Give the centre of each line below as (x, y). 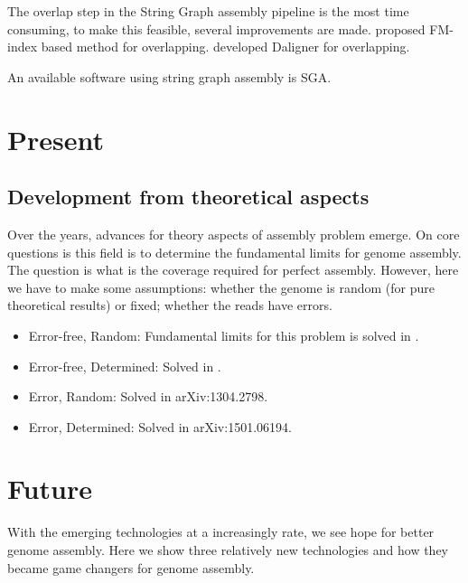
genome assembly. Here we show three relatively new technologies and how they (228, 550)
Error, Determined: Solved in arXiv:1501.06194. (160, 426)
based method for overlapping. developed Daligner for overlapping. (225, 47)
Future (50, 489)
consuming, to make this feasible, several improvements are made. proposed (216, 28)
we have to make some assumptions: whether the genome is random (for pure (221, 287)
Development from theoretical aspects (188, 197)
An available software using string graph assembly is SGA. (169, 76)
